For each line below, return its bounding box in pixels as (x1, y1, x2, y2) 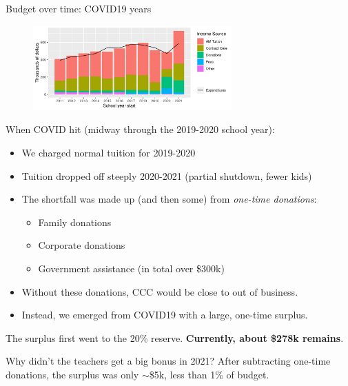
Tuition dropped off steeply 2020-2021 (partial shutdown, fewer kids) (21, 168, 312, 183)
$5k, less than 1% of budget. (149, 367, 269, 381)
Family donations (38, 214, 112, 229)
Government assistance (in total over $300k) (38, 261, 225, 275)
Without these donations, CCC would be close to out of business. (21, 284, 298, 298)
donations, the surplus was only (6, 367, 139, 381)
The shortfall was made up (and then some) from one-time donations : (21, 192, 317, 206)
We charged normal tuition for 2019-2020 (21, 145, 196, 159)
